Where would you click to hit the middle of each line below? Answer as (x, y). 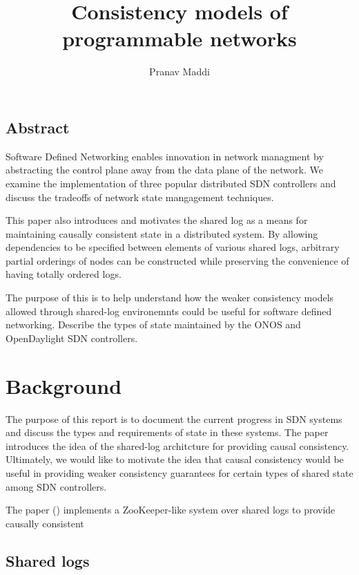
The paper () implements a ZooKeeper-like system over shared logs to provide (171, 510)
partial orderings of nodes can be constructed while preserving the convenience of (177, 260)
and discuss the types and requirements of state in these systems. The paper (167, 432)
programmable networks (179, 38)
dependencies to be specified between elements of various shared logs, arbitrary (173, 247)
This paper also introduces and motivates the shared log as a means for (157, 220)
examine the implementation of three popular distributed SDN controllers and (171, 183)
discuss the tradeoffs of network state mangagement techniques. (140, 197)
